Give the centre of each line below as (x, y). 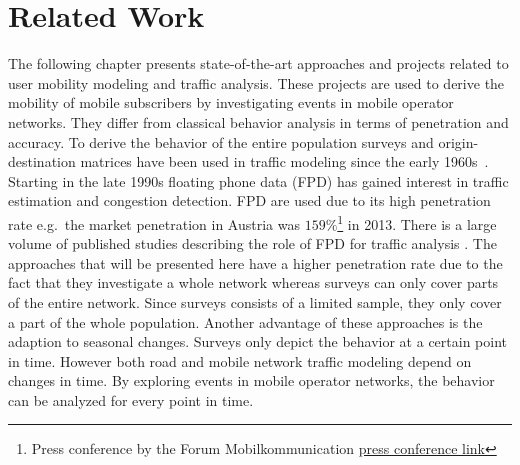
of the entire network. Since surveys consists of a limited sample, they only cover (255, 301)
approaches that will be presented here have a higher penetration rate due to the (255, 262)
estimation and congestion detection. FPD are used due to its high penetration (249, 200)
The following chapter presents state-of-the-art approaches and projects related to (258, 63)
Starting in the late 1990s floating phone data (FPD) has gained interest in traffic (258, 180)
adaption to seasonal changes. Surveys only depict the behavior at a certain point (257, 341)
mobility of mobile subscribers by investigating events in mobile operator (231, 102)
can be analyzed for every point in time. (131, 399)
